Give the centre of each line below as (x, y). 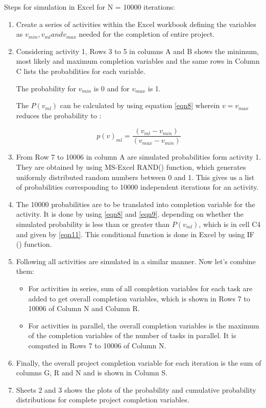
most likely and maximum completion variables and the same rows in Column (138, 61)
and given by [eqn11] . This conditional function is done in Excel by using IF (135, 234)
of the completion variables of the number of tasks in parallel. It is (132, 335)
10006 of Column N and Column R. (84, 308)
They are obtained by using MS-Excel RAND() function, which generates (131, 167)
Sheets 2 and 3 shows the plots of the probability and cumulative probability (136, 389)
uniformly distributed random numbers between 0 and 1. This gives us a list (135, 177)
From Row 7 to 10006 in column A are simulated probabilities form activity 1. (139, 157)
